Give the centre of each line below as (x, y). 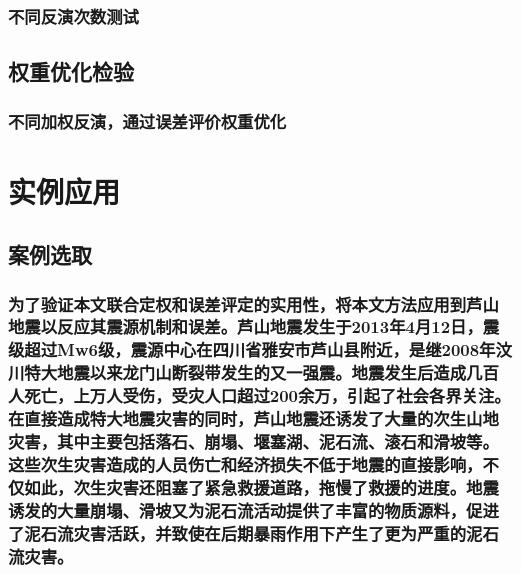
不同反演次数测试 (73, 15)
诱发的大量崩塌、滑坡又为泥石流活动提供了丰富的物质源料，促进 (253, 509)
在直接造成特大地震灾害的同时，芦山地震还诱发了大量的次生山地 (253, 418)
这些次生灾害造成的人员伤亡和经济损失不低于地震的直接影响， (245, 464)
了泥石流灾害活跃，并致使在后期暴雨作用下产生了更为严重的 (237, 532)
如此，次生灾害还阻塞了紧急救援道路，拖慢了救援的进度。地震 (261, 486)
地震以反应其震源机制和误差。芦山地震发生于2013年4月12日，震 (254, 326)
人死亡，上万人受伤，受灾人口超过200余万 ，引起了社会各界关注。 (259, 395)
